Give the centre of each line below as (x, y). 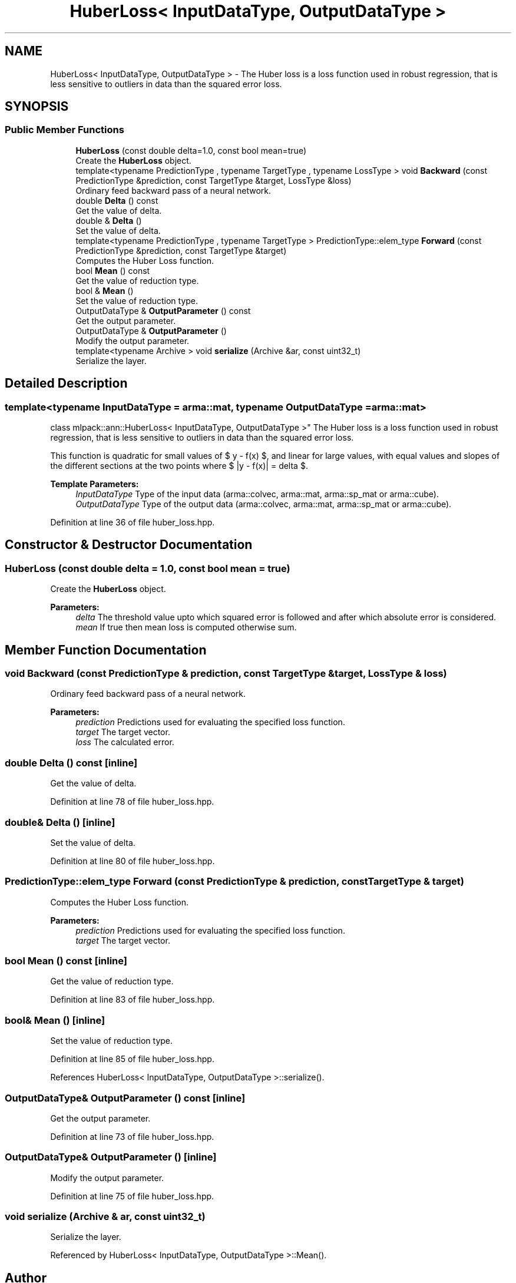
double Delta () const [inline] (71, 763)
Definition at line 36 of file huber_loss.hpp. (133, 523)
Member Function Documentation (106, 650)
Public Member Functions (64, 130)
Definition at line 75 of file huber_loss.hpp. (132, 1196)
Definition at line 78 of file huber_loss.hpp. (132, 802)
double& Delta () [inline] (60, 822)
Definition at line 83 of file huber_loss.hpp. (133, 1000)
